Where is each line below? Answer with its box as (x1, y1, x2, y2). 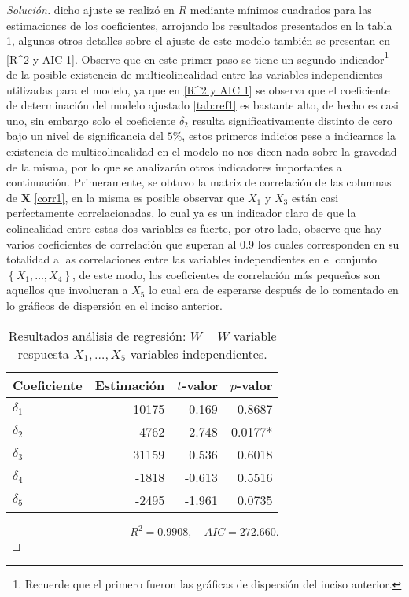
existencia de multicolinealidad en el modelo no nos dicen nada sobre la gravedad (6, 143, 397, 159)
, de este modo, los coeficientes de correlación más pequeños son (72, 266, 381, 282)
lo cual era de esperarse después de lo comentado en (149, 282, 399, 298)
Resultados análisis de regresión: (8, 326, 186, 345)
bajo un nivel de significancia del (6, 127, 164, 144)
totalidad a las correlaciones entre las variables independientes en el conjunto (6, 251, 378, 267)
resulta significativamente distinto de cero (192, 112, 392, 128)
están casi (291, 189, 339, 205)
